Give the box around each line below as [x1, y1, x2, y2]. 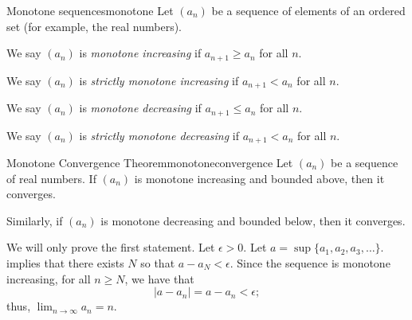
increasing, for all [6, 270, 91, 287]
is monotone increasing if [79, 45, 202, 61]
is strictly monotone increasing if [79, 72, 239, 88]
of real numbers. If [6, 170, 96, 186]
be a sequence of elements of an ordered [211, 2, 406, 18]
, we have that [124, 270, 194, 287]
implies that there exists [6, 254, 124, 271]
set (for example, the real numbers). [6, 18, 182, 34]
